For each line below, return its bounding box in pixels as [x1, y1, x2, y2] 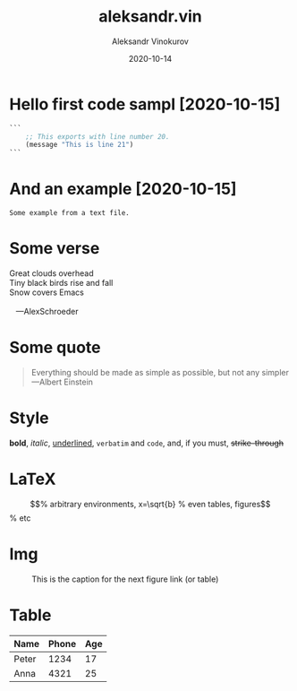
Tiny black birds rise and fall [9, 278, 114, 289]
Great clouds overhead [9, 268, 94, 279]
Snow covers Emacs [9, 287, 85, 298]
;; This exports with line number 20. [25, 132, 170, 141]
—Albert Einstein [30, 376, 94, 387]
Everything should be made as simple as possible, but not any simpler [30, 367, 289, 377]
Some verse [9, 238, 100, 259]
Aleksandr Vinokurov [111, 36, 190, 47]
